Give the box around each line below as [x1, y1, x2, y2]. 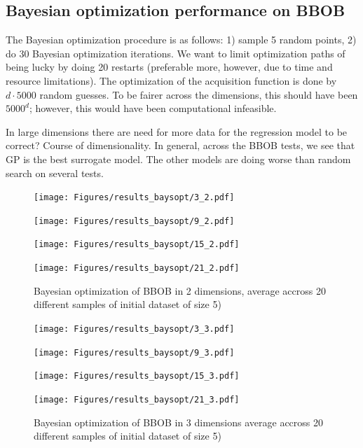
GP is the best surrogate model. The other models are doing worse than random [6, 151, 351, 166]
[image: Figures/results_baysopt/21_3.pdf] [34, 394, 240, 405]
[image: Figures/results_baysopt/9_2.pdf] [34, 216, 235, 226]
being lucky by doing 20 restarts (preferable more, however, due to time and [6, 59, 333, 74]
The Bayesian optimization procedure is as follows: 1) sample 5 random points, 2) [6, 32, 357, 47]
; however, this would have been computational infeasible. [29, 101, 277, 115]
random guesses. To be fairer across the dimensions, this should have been [39, 87, 358, 101]
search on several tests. [6, 165, 104, 180]
